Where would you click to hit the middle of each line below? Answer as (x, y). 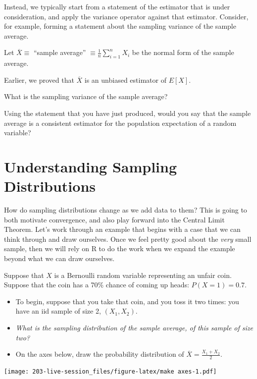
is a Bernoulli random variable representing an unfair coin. (143, 275)
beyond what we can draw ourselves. (59, 258)
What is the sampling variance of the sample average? (86, 96)
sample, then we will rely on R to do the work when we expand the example (120, 248)
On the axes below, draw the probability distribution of (100, 354)
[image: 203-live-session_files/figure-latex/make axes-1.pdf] (110, 372)
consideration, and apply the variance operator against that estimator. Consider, (126, 16)
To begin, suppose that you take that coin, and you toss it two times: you (127, 301)
